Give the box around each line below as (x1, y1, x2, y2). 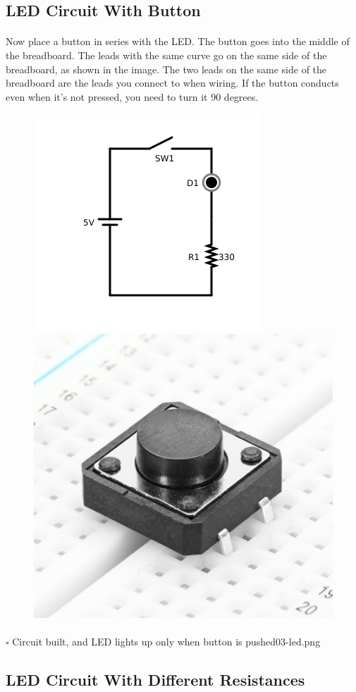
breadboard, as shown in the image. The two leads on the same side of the (6, 61, 327, 76)
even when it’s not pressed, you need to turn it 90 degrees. (6, 89, 259, 104)
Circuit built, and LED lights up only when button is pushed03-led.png (12, 634, 321, 649)
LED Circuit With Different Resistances (6, 669, 305, 691)
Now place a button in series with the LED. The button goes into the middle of (6, 34, 350, 49)
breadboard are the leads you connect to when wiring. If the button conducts (6, 75, 339, 90)
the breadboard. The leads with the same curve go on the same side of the (6, 47, 327, 62)
